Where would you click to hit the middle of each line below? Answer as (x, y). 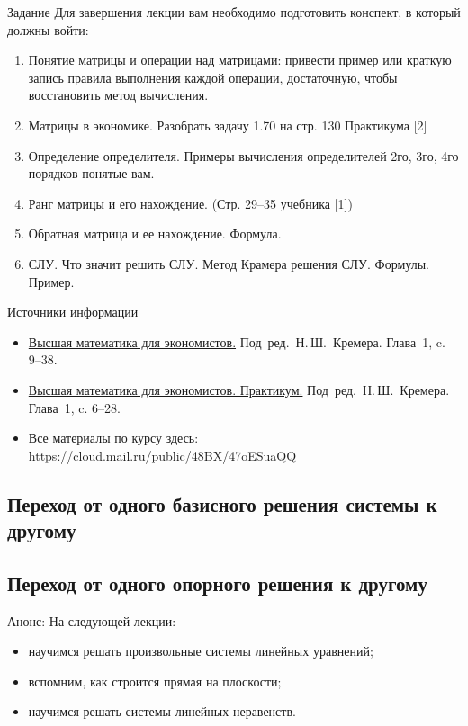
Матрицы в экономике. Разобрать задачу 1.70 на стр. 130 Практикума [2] (228, 125)
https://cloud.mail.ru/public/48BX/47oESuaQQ (162, 455)
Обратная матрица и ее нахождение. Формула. (155, 233)
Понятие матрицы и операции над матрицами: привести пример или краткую (240, 60)
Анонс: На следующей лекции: (92, 620)
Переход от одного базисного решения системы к (222, 503)
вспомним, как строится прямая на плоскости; (155, 681)
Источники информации (73, 312)
